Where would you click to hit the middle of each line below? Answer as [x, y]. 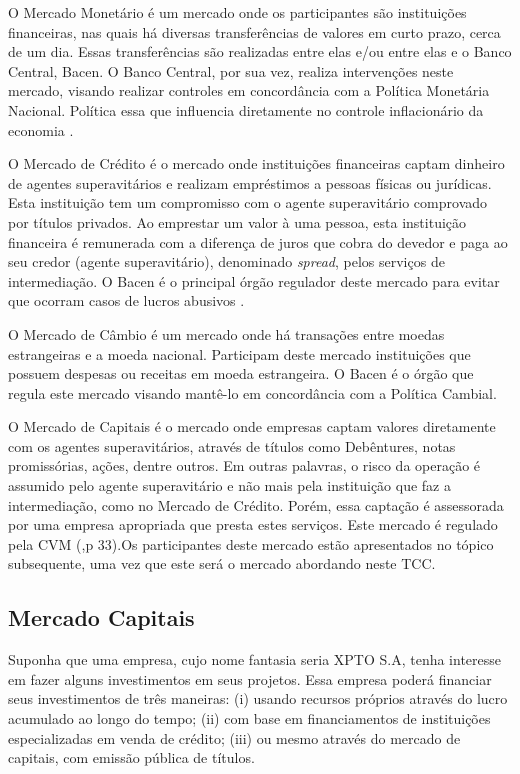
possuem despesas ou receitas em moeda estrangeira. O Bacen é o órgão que [241, 373]
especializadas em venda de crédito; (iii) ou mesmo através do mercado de [234, 737]
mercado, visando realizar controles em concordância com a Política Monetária [249, 90]
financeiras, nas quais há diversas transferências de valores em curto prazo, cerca [254, 31]
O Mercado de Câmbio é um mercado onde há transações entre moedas [226, 333]
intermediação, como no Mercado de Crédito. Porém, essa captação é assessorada [256, 504]
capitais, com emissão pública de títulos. [131, 757]
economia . [41, 129]
